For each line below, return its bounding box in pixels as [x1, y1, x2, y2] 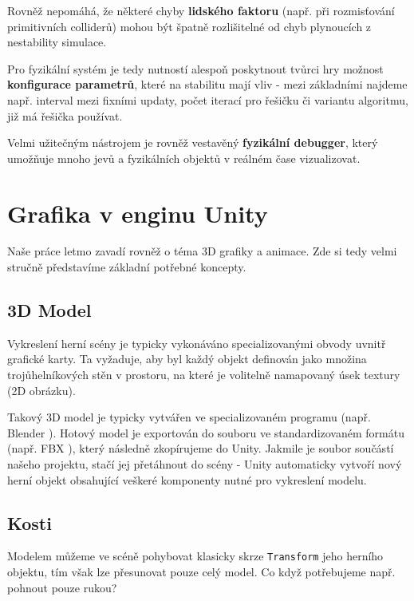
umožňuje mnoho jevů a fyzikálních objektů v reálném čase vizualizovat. [7, 149, 361, 166]
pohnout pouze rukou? [7, 579, 117, 595]
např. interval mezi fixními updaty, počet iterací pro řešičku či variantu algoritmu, [7, 91, 408, 108]
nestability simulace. [7, 34, 107, 50]
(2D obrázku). [7, 382, 76, 398]
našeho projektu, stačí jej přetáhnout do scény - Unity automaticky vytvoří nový [7, 456, 402, 472]
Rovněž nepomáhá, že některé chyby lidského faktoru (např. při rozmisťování [7, 2, 395, 18]
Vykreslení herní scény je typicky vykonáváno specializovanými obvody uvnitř [7, 334, 386, 351]
